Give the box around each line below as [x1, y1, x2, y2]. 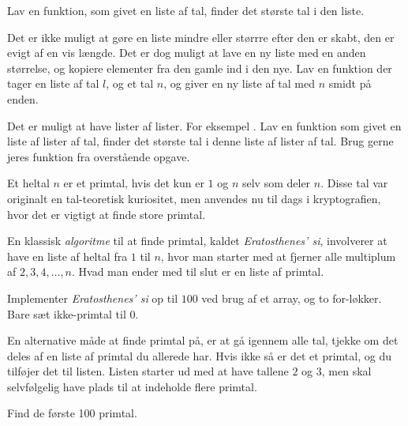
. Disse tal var [320, 175, 388, 191]
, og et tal [106, 75, 154, 92]
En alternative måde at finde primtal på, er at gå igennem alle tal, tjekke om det [7, 332, 399, 349]
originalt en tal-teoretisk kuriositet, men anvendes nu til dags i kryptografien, [7, 190, 381, 206]
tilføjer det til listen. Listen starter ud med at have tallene [7, 363, 289, 379]
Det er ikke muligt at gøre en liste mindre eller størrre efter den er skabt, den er [7, 28, 395, 45]
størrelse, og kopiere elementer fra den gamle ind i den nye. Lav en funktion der [7, 59, 392, 76]
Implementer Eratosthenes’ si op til [7, 289, 178, 306]
